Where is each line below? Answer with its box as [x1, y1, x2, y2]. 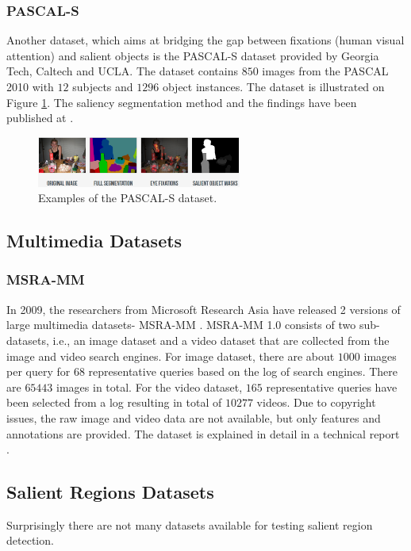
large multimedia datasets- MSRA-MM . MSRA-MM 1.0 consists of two [6, 316, 356, 333]
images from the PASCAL [262, 63, 389, 79]
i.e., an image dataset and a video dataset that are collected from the [52, 331, 390, 348]
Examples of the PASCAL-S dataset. [38, 189, 217, 206]
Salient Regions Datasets [6, 480, 214, 504]
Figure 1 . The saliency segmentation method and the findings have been [6, 94, 357, 110]
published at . [6, 109, 74, 126]
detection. [6, 532, 54, 549]
